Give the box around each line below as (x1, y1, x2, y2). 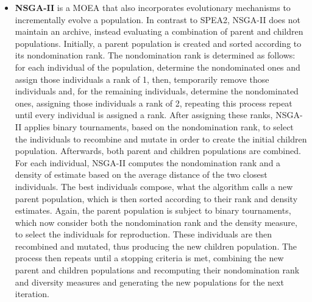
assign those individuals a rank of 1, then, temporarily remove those (15, 72, 269, 85)
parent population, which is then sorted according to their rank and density (15, 192, 298, 205)
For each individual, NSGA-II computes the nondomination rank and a (15, 156, 281, 169)
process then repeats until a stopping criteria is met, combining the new (15, 251, 284, 264)
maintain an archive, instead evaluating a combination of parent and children (15, 25, 303, 38)
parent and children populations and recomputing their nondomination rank (15, 264, 300, 276)
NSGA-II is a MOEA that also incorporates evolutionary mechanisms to (15, 1, 291, 13)
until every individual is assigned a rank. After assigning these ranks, (15, 108, 273, 121)
